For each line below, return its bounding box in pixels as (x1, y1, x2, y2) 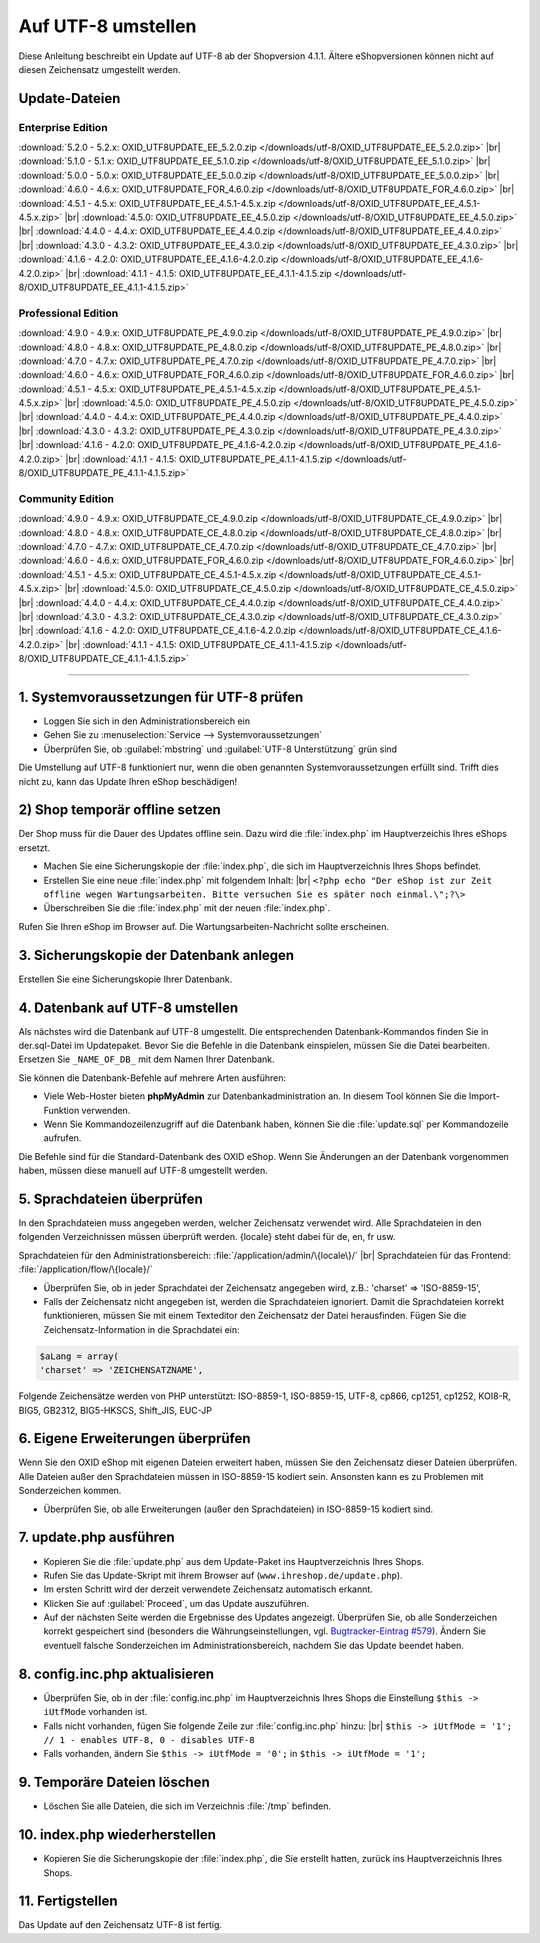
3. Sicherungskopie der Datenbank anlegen (18, 946, 295, 964)
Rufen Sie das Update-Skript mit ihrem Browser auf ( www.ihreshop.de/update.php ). (43, 1569, 404, 1581)
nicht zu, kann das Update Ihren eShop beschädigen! (18, 775, 238, 787)
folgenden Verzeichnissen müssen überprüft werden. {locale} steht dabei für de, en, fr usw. (18, 1231, 396, 1243)
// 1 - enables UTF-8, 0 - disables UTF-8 (43, 1734, 255, 1745)
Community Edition (18, 491, 115, 505)
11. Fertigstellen (18, 1893, 119, 1910)
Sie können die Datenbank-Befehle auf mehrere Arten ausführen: (18, 1071, 287, 1084)
